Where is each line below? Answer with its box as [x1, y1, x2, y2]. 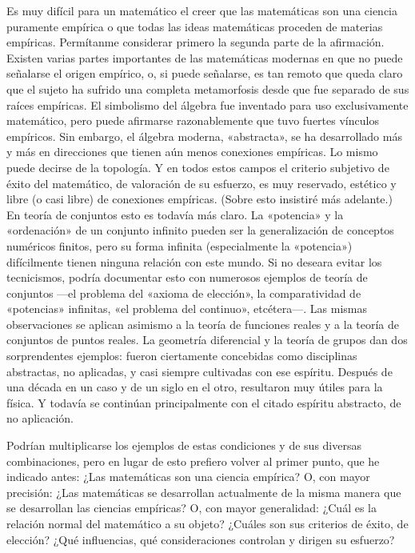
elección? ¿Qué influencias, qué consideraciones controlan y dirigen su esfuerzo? [6, 531, 395, 547]
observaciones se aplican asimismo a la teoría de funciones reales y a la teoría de [6, 315, 400, 332]
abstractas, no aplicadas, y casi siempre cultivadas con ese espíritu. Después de [6, 363, 393, 379]
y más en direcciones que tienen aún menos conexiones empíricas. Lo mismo [6, 143, 378, 160]
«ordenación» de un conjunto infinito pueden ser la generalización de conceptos [6, 222, 394, 238]
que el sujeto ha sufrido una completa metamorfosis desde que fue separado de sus [6, 80, 409, 97]
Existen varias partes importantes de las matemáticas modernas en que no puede [6, 49, 403, 66]
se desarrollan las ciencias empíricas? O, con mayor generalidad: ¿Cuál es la [6, 499, 377, 516]
